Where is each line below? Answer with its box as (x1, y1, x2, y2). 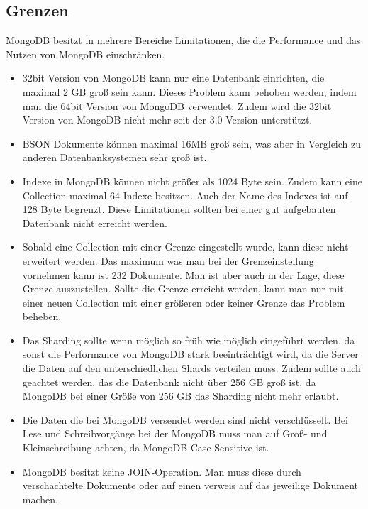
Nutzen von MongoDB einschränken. (6, 46, 165, 61)
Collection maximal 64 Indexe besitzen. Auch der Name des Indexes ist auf (22, 187, 348, 202)
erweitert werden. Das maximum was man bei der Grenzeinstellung (22, 253, 314, 268)
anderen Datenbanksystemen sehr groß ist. (22, 150, 207, 165)
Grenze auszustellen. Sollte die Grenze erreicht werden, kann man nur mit (22, 281, 344, 296)
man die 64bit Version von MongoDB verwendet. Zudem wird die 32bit (22, 98, 332, 113)
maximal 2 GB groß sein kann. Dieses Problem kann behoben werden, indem (22, 84, 357, 99)
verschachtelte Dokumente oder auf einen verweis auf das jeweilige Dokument (22, 478, 358, 493)
